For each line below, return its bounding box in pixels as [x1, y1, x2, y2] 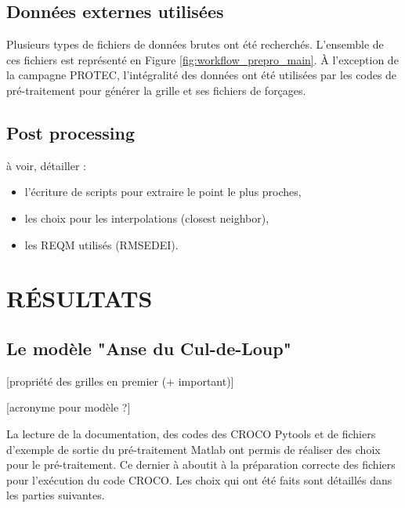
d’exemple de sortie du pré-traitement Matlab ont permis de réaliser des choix [6, 441, 381, 457]
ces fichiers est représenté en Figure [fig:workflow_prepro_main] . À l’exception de [6, 51, 399, 67]
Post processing [6, 120, 136, 144]
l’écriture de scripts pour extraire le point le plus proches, [24, 183, 302, 200]
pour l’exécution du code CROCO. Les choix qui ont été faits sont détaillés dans [6, 471, 392, 488]
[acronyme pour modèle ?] [6, 399, 131, 415]
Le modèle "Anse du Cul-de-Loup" [6, 336, 291, 360]
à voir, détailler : [6, 157, 86, 173]
